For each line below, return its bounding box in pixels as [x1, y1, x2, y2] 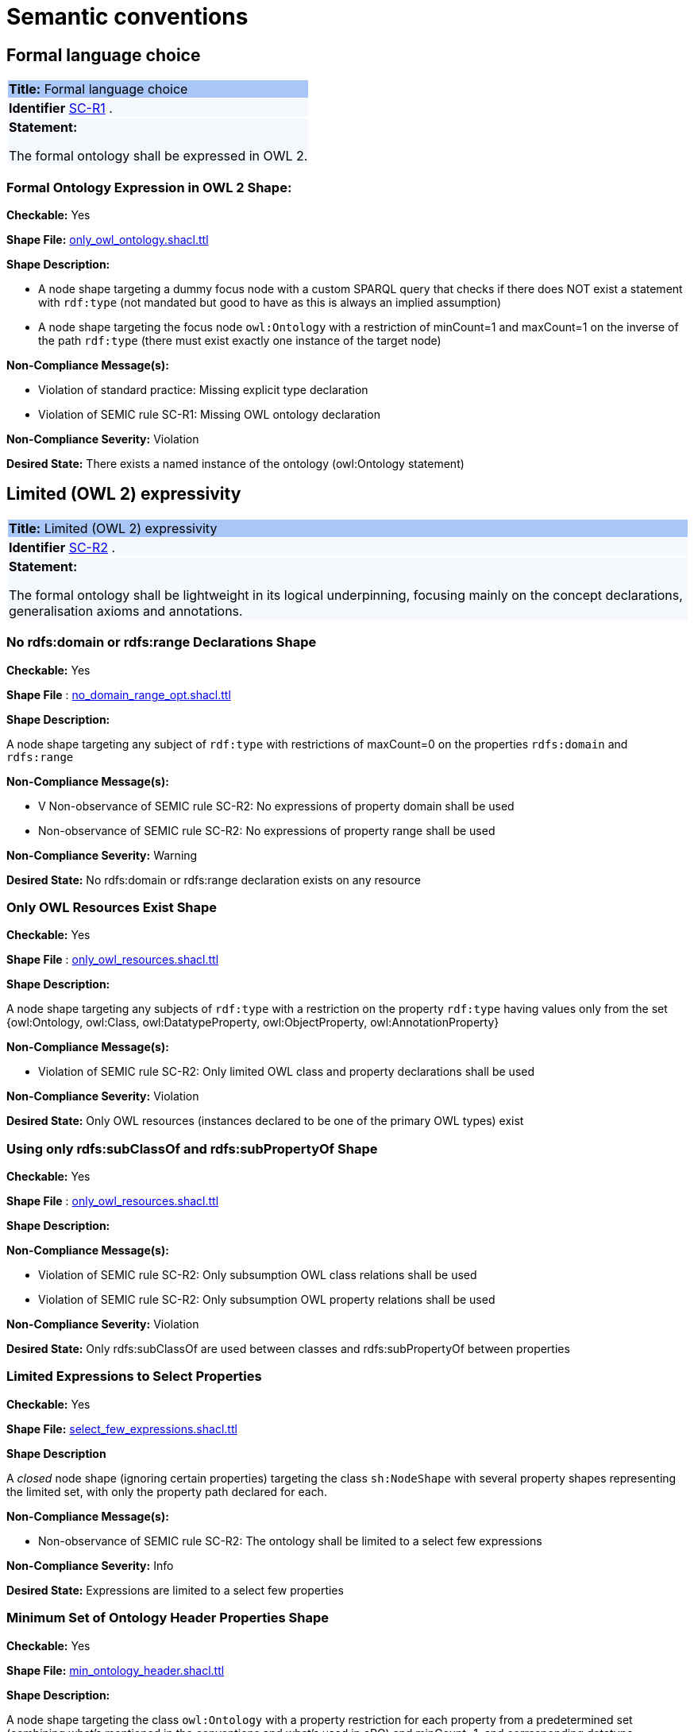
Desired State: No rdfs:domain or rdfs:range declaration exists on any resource [6, 872, 421, 887]
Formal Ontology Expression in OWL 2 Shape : [6, 179, 292, 195]
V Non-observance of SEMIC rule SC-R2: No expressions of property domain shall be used [38, 798, 515, 813]
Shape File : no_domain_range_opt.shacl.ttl [6, 687, 231, 702]
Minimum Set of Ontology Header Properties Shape [6, 1610, 329, 1626]
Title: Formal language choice [9, 81, 188, 98]
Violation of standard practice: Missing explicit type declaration [38, 382, 368, 396]
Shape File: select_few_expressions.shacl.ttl [6, 1421, 237, 1436]
